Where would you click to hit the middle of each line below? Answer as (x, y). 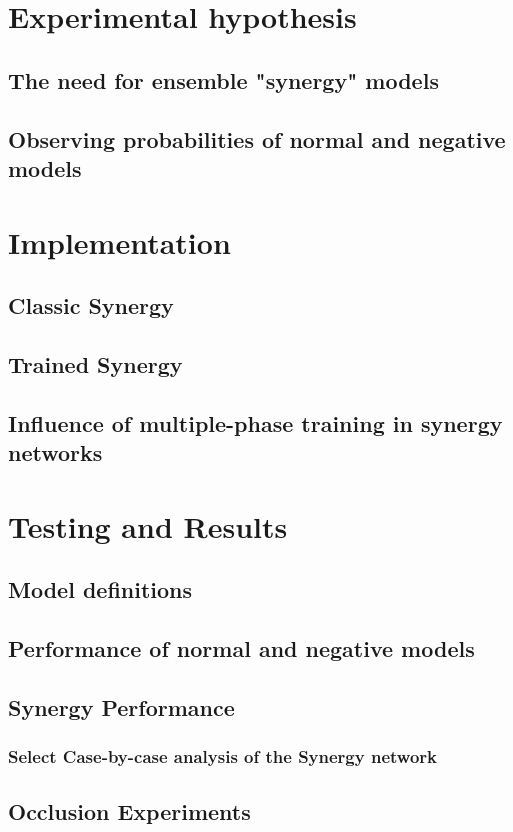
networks (55, 452)
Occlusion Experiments (129, 811)
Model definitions (100, 589)
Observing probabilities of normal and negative (257, 138)
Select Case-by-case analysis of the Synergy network (222, 756)
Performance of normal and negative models (241, 647)
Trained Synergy (95, 363)
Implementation (119, 241)
